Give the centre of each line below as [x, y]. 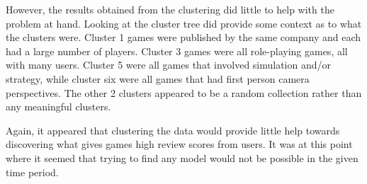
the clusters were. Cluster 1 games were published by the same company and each [183, 37]
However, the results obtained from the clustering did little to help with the [170, 9]
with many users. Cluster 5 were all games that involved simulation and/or [169, 65]
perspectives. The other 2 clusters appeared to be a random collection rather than [184, 92]
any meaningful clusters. [58, 107]
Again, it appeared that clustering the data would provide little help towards [173, 130]
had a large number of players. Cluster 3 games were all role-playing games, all [177, 51]
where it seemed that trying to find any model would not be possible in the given [182, 157]
